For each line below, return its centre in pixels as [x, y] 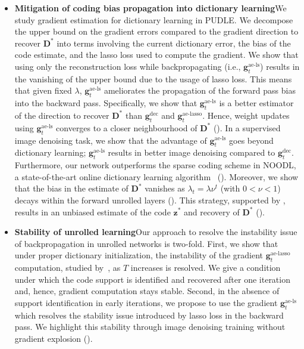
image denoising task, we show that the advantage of [111, 140]
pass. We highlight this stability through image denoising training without [150, 327]
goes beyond [251, 140]
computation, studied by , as [68, 268]
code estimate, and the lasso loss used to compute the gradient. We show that [156, 55]
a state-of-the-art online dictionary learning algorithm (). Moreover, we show [156, 176]
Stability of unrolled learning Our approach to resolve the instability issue [156, 232]
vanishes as [165, 188]
